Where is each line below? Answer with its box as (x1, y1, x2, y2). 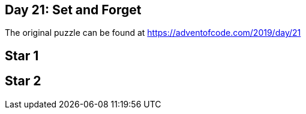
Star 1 (5, 48, 39, 63)
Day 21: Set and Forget (5, 2, 142, 17)
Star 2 (5, 73, 41, 89)
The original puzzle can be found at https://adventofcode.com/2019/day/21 (5, 27, 301, 38)
